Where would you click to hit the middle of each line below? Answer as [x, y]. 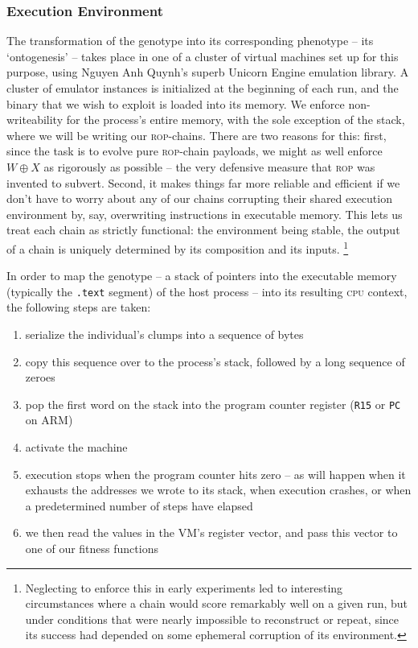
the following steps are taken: [79, 307]
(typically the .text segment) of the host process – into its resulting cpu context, [207, 291]
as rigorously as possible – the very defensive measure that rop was [209, 166]
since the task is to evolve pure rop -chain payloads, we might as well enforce [195, 151]
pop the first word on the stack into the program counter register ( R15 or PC [213, 404]
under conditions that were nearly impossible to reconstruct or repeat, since [212, 619]
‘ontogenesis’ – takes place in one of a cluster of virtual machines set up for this [203, 56]
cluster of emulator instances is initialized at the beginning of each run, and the [203, 88]
